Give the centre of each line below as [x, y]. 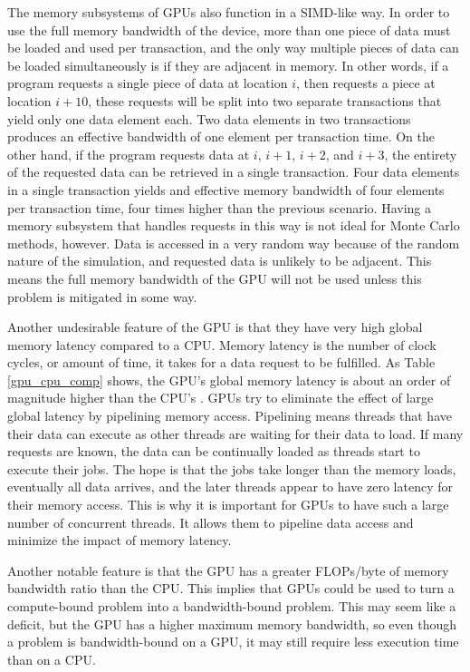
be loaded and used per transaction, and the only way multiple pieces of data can [233, 48]
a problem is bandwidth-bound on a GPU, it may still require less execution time [233, 642]
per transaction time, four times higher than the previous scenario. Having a [220, 207]
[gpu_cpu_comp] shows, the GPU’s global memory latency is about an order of [229, 380]
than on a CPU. [52, 659]
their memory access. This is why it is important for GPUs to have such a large [228, 505]
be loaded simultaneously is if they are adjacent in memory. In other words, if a [228, 65]
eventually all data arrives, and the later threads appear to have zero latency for [230, 487]
